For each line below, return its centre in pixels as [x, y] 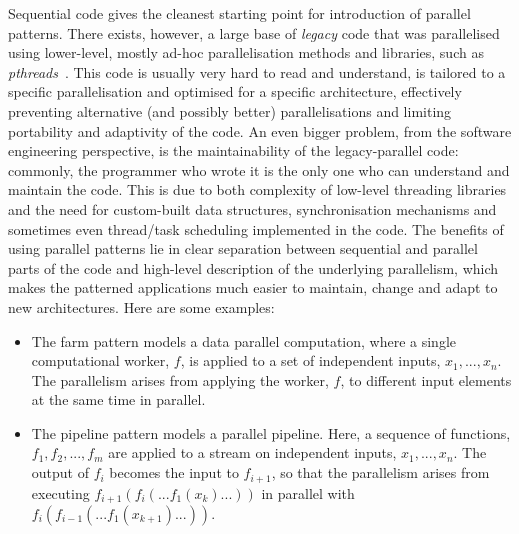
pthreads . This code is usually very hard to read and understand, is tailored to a [257, 71]
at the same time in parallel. [118, 399]
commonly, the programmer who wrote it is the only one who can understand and [259, 169]
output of [60, 472]
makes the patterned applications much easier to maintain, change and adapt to [253, 287]
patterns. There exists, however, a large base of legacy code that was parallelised [254, 32]
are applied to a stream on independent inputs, [252, 452]
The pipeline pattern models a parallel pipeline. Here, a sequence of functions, [271, 432]
